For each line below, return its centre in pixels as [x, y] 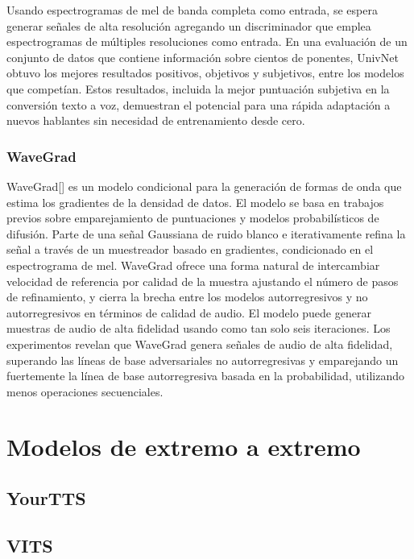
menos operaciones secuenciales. [85, 391]
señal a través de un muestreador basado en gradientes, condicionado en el [190, 249]
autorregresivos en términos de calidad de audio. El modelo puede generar [189, 312]
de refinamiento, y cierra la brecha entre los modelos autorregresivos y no [187, 297]
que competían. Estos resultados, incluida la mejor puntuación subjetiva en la [198, 88]
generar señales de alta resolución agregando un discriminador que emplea [189, 25]
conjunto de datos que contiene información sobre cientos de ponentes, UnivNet [203, 57]
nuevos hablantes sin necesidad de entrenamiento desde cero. [156, 120]
